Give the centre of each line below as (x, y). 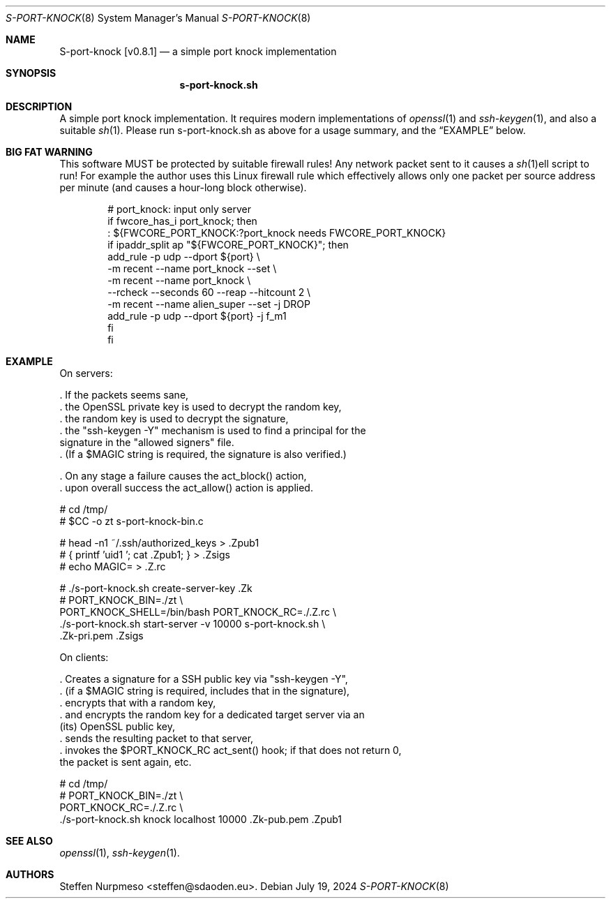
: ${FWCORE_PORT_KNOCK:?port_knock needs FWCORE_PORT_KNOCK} (277, 233)
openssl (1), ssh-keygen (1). (120, 853)
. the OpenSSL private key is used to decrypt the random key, (201, 407)
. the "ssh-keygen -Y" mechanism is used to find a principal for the (213, 430)
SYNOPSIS (31, 73)
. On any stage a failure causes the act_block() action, (183, 476)
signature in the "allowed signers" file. (147, 442)
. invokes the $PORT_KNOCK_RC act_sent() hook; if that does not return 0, (231, 750)
